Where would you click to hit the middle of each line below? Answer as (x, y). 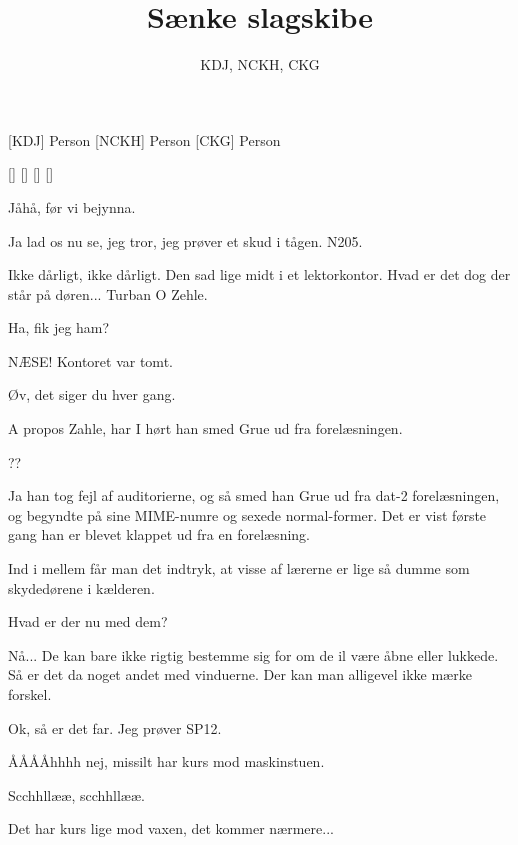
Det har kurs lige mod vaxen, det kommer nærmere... (171, 828)
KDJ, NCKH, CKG (260, 64)
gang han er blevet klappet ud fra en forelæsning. (159, 534)
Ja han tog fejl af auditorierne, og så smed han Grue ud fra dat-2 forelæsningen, (254, 495)
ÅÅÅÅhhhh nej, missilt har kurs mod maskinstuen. (166, 761)
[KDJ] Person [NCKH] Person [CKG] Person (144, 139)
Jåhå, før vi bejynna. (72, 206)
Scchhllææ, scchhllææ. (76, 794)
